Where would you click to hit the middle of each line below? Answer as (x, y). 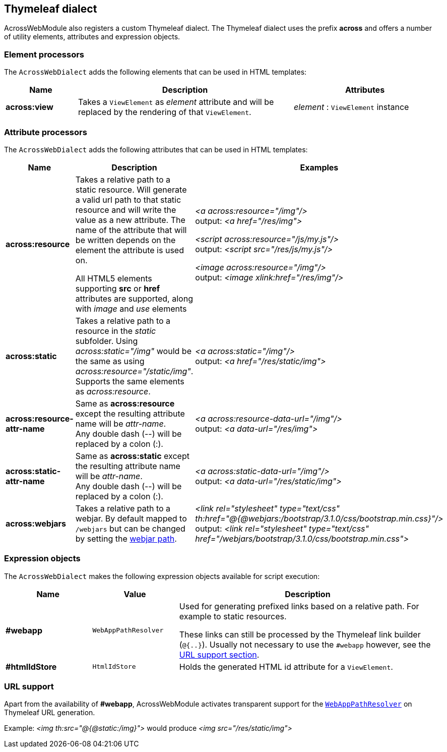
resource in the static (116, 331)
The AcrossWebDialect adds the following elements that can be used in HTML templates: (155, 72)
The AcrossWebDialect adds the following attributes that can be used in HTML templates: (156, 149)
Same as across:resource (125, 403)
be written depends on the (125, 240)
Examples (319, 167)
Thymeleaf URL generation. (50, 713)
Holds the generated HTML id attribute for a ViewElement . (286, 667)
